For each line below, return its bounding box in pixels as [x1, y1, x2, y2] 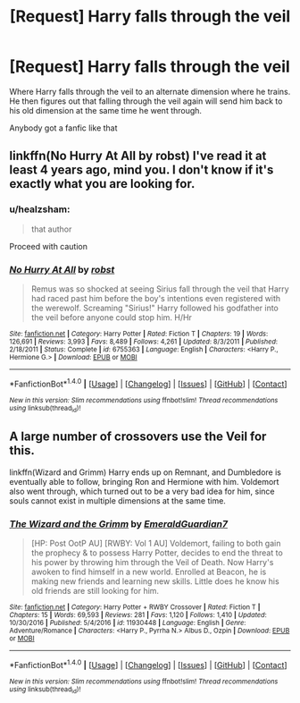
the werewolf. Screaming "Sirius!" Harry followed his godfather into [30, 302, 279, 313]
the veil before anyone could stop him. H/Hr [30, 311, 192, 323]
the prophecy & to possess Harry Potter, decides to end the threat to [30, 547, 283, 558]
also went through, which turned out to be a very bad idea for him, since [9, 486, 275, 496]
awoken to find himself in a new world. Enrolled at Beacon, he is [30, 566, 267, 578]
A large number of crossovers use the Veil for [9, 429, 267, 445]
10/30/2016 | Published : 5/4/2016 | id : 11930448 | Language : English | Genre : [9, 619, 246, 628]
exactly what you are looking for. [9, 176, 196, 191]
